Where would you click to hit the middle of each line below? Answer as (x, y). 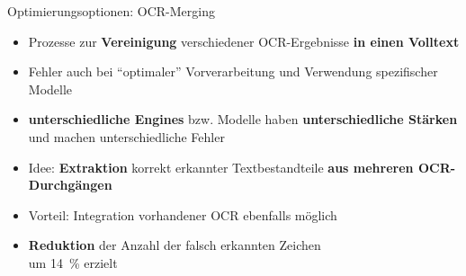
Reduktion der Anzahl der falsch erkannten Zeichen (175, 245)
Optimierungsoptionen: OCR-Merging (111, 11)
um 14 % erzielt (73, 262)
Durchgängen (70, 185)
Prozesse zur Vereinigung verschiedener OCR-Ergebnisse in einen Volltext (244, 41)
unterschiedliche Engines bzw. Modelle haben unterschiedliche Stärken (243, 119)
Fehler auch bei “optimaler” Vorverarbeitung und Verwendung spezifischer (233, 71)
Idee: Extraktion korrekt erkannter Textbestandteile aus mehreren (221, 167)
